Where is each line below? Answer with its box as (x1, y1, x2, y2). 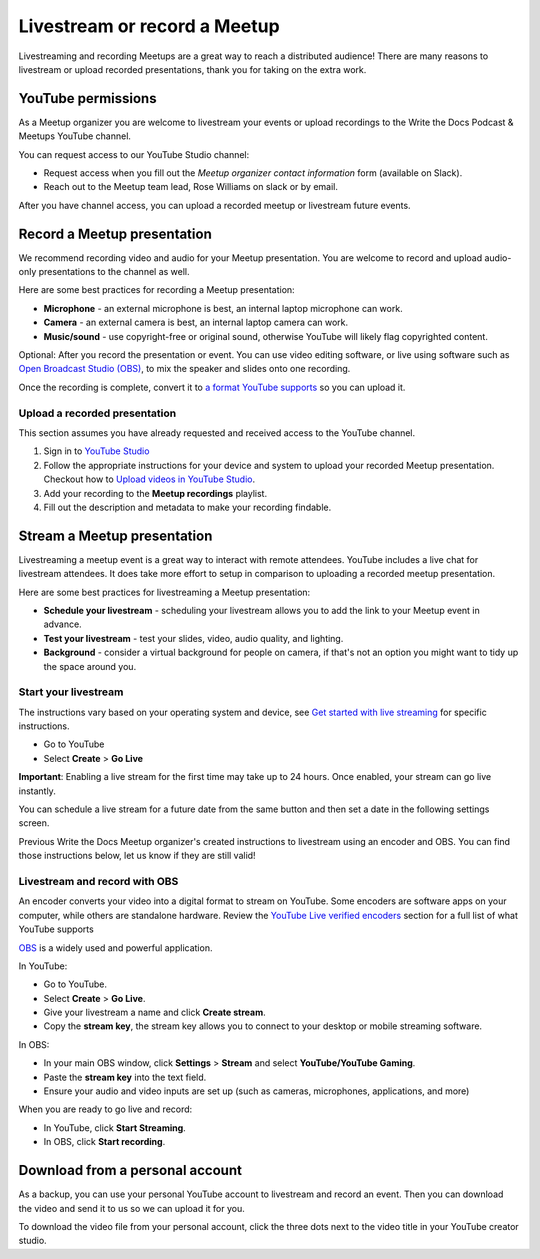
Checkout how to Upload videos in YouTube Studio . (43, 473, 256, 485)
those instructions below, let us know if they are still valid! (18, 850, 256, 862)
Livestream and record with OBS (18, 874, 179, 888)
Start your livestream (18, 685, 124, 699)
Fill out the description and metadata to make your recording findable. (43, 501, 332, 513)
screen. (18, 817, 50, 829)
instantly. (18, 785, 57, 797)
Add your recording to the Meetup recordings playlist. (43, 487, 268, 499)
